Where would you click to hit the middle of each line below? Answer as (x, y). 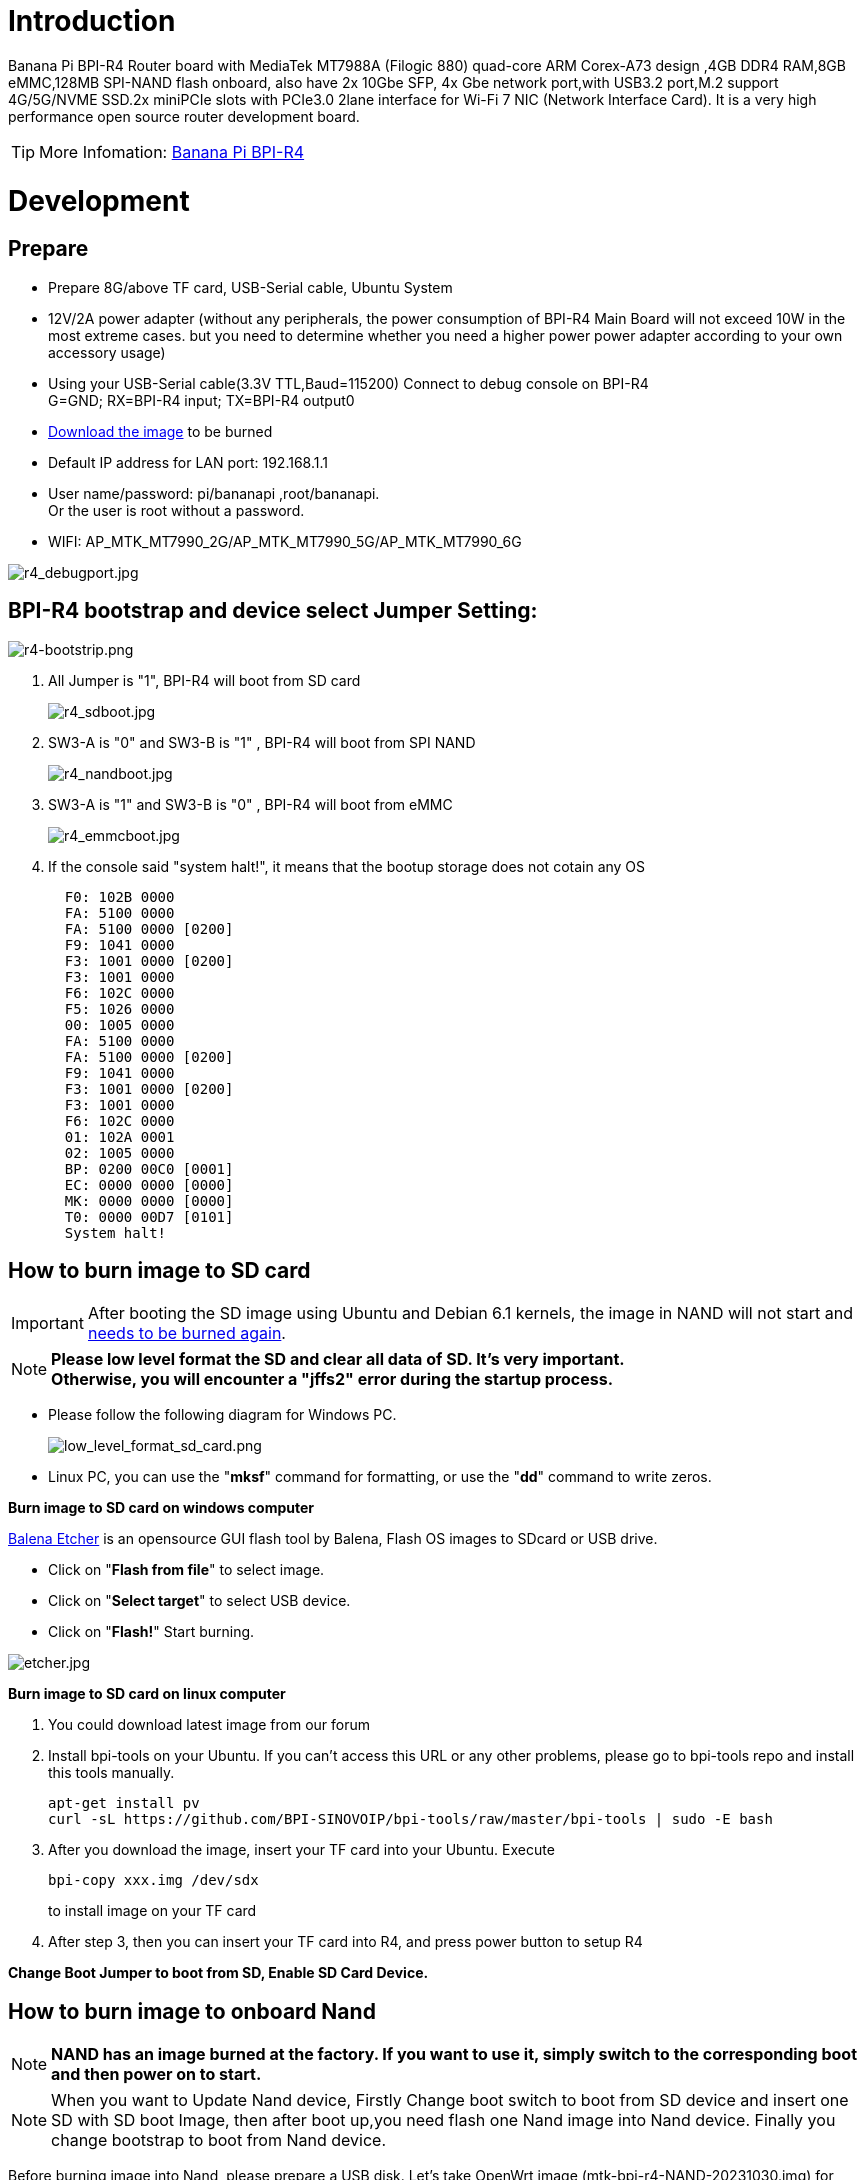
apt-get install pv (124, 1803)
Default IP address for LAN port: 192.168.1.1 (188, 462)
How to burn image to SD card (159, 1270)
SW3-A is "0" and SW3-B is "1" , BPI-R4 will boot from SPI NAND (262, 742)
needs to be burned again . (186, 1333)
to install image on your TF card (152, 1911)
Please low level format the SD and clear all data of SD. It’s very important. (338, 1359)
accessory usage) (107, 352)
